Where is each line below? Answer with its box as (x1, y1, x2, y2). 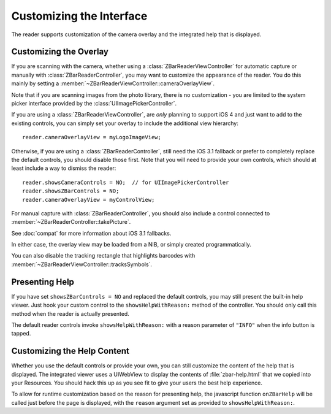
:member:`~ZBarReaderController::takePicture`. (11, 218, 131, 226)
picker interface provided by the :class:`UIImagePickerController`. (11, 100, 177, 107)
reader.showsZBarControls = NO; (22, 188, 120, 194)
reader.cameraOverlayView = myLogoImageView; (22, 134, 162, 141)
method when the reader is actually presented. (11, 310, 130, 317)
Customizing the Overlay (11, 47, 108, 57)
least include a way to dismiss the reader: (11, 164, 116, 172)
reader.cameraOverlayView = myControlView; (22, 196, 155, 203)
